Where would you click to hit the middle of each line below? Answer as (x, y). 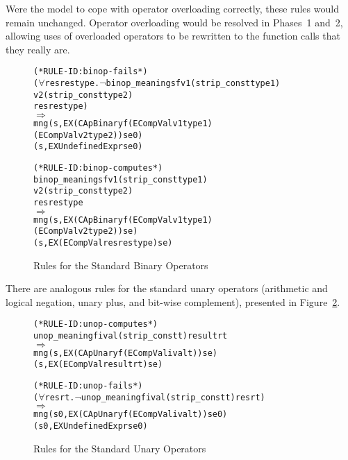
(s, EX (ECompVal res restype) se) (103, 242)
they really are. (38, 49)
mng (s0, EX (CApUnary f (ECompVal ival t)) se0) (131, 415)
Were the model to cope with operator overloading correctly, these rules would (172, 8)
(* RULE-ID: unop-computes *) (96, 324)
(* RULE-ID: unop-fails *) (88, 385)
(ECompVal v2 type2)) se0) (88, 135)
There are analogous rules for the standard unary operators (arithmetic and (167, 288)
